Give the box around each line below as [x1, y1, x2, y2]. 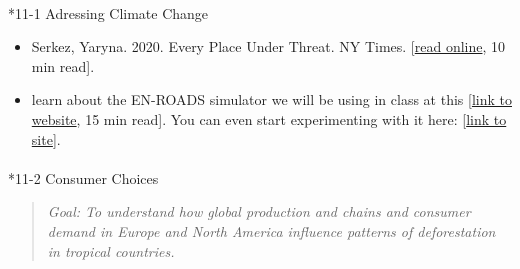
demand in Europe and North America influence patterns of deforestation [47, 220, 496, 241]
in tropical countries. [47, 240, 175, 261]
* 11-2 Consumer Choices [8, 167, 159, 188]
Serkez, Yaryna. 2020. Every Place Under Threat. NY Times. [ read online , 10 [31, 36, 506, 57]
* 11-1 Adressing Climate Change [8, 2, 209, 23]
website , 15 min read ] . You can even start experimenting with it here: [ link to [31, 108, 507, 129]
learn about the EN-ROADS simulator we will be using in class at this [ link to [31, 89, 512, 110]
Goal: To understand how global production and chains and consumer [47, 201, 471, 222]
